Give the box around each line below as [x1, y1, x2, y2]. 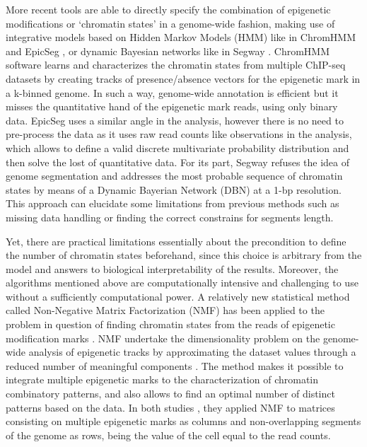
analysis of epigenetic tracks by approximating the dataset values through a [28, 344, 356, 359]
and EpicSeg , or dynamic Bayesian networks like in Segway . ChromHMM [6, 43, 330, 58]
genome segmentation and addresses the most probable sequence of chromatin [6, 168, 343, 183]
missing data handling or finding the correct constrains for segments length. [6, 209, 334, 224]
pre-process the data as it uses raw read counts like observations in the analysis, [6, 127, 352, 141]
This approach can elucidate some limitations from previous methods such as [6, 196, 339, 211]
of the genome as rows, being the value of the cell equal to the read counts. [6, 427, 331, 442]
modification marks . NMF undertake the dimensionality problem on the [6, 330, 320, 345]
